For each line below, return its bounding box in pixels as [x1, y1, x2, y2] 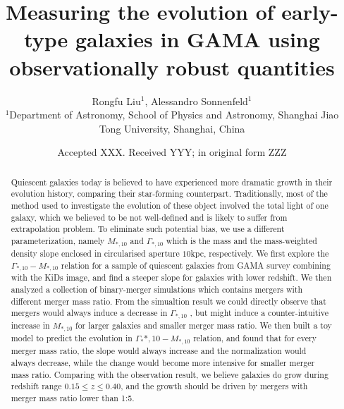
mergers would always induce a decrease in [11, 307, 168, 319]
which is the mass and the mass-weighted [166, 234, 317, 246]
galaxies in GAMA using [75, 25, 320, 54]
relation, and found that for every [193, 332, 317, 344]
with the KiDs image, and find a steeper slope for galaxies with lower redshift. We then [11, 271, 332, 283]
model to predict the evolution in [11, 332, 133, 344]
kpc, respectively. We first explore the [190, 247, 329, 259]
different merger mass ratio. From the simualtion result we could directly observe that [11, 295, 326, 307]
